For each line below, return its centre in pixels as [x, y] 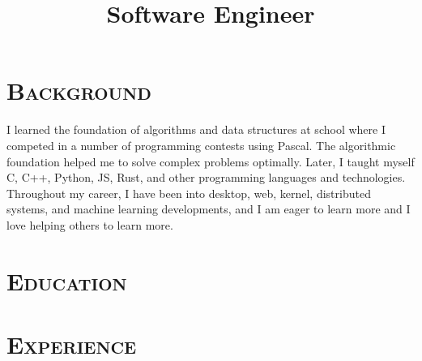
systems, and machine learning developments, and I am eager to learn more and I [209, 209]
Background [79, 90]
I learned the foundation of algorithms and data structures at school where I [196, 129]
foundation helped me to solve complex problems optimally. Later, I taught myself [211, 161]
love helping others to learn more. [90, 224]
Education [67, 280]
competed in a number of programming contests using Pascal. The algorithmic [201, 145]
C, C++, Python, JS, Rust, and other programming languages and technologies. [206, 177]
